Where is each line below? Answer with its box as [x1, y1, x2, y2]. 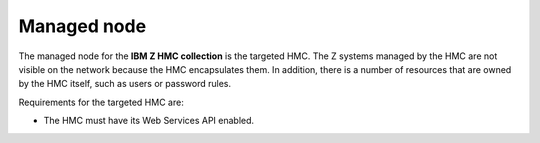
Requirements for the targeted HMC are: [18, 96, 184, 108]
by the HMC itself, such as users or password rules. [18, 78, 232, 90]
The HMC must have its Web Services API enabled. [43, 115, 255, 127]
